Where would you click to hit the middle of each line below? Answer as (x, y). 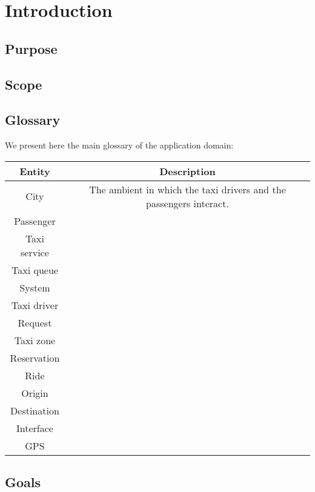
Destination (35, 410)
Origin (35, 393)
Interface (35, 428)
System (35, 287)
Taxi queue (35, 270)
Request (35, 322)
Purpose (31, 48)
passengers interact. (187, 203)
